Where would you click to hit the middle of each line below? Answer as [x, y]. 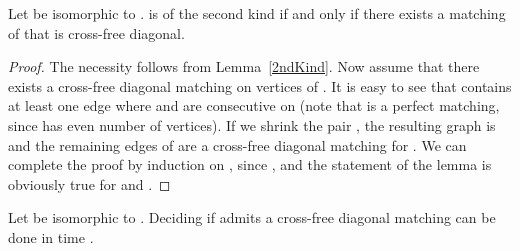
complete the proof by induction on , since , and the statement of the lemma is [250, 164]
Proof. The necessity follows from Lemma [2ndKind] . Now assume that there [244, 66]
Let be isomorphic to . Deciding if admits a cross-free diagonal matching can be [252, 217]
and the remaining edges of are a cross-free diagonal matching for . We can [237, 144]
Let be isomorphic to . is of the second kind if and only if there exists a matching [257, 13]
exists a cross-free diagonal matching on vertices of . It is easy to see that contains [260, 85]
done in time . [51, 236]
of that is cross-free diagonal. [96, 32]
